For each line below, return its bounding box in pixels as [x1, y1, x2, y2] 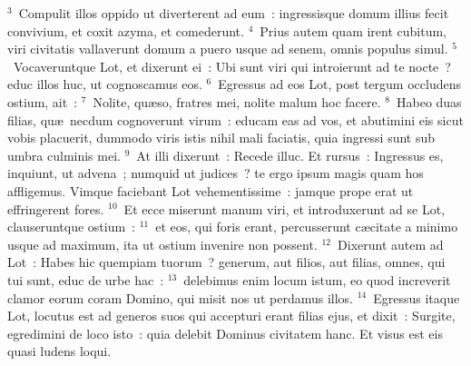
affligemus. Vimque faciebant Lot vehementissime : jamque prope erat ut [7, 181, 414, 200]
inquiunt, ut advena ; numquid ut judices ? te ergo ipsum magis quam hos [7, 163, 424, 183]
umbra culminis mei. [7, 145, 121, 164]
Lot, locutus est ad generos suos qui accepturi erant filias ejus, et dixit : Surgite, [7, 306, 456, 325]
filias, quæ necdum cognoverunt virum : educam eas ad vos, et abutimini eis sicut [7, 110, 464, 129]
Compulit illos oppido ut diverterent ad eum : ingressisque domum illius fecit [18, 4, 449, 22]
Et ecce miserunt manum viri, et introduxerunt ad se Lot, [123, 199, 446, 218]
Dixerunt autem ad [338, 234, 444, 253]
